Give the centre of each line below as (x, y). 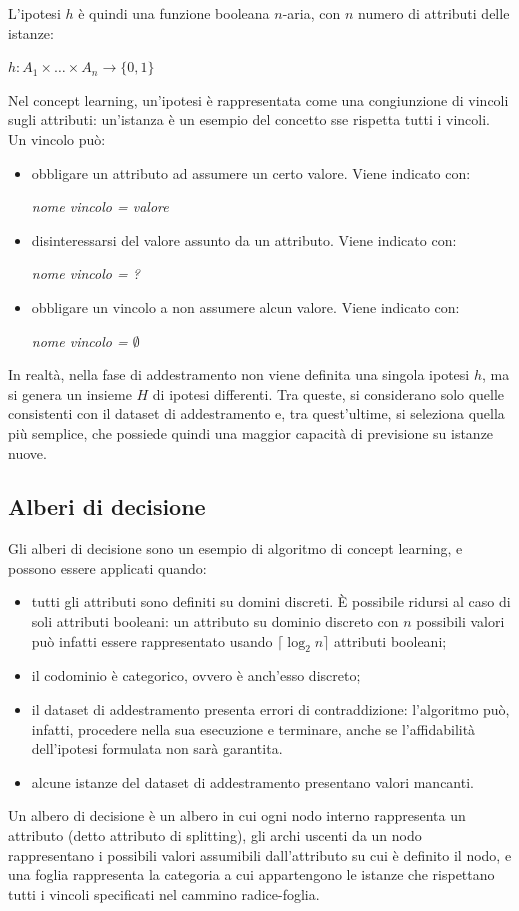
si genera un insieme (70, 393)
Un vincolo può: (57, 138)
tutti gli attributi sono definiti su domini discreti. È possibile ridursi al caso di (271, 601)
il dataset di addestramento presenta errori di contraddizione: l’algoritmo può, (270, 709)
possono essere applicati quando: (107, 567)
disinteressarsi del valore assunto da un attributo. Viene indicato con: (244, 239)
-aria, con (311, 13)
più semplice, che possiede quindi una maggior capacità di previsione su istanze (251, 432)
